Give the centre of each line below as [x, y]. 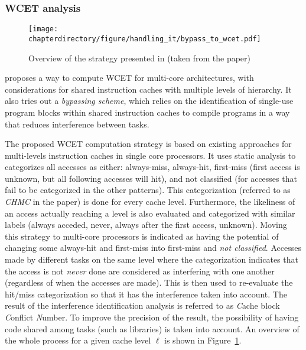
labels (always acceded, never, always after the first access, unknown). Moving [146, 225]
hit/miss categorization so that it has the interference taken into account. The [146, 294]
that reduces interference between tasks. [77, 124]
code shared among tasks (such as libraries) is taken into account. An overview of [152, 328]
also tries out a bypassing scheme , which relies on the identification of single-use [149, 101]
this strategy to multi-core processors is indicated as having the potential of [142, 236]
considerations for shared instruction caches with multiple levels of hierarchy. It [148, 89]
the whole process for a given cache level [78, 340]
